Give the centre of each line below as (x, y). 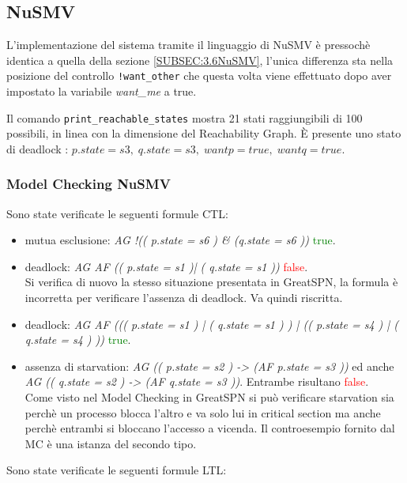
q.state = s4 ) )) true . (78, 340)
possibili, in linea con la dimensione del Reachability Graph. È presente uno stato (204, 133)
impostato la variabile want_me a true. (102, 91)
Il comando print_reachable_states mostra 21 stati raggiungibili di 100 (185, 117)
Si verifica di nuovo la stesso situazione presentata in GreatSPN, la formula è (211, 282)
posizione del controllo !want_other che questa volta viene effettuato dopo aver (199, 75)
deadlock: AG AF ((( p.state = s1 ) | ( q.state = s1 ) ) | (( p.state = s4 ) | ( (211, 324)
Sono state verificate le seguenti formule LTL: (117, 470)
